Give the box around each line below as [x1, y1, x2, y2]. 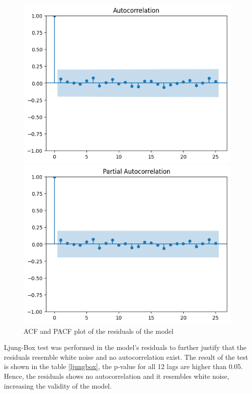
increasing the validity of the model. [4, 380, 112, 391]
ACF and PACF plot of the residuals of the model [23, 325, 174, 336]
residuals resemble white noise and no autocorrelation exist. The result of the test [4, 351, 249, 362]
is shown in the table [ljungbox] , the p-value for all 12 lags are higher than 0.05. [4, 361, 243, 371]
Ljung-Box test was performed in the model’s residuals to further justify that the [4, 342, 247, 352]
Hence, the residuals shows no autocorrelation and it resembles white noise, [4, 371, 230, 381]
